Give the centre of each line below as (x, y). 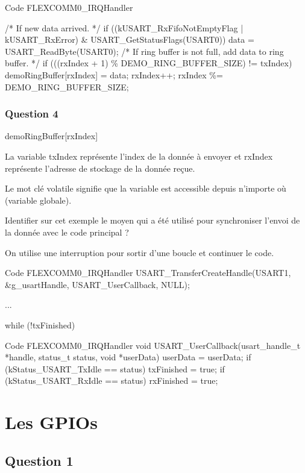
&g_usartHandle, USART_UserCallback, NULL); (97, 284)
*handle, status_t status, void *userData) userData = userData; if (128, 357)
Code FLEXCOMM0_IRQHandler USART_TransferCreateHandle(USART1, (148, 273)
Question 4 (32, 114)
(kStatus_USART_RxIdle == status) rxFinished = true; (112, 381)
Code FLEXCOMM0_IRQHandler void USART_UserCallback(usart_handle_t (153, 345)
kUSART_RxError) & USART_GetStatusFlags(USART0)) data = (130, 39)
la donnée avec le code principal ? (67, 232)
